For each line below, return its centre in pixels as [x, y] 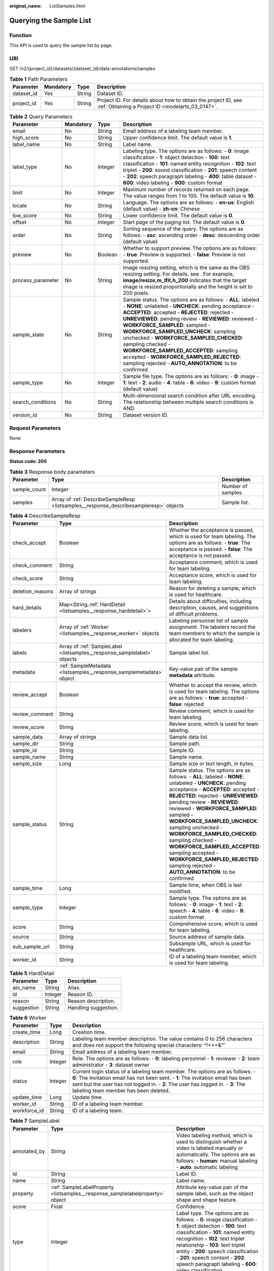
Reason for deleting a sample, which [213, 588]
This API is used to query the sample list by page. [61, 45]
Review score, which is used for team [214, 724]
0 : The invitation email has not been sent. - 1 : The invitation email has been [162, 1078]
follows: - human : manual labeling [217, 1161]
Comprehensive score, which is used [213, 924]
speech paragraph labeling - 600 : [216, 1264]
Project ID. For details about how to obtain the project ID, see [170, 100]
